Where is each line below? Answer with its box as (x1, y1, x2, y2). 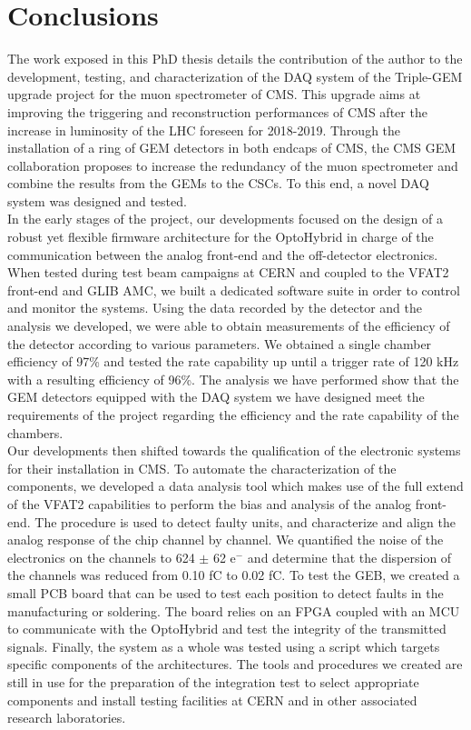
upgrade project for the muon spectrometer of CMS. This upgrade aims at (7, 85, 421, 104)
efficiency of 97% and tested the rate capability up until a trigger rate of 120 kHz (7, 352, 459, 371)
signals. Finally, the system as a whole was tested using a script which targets (7, 636, 440, 655)
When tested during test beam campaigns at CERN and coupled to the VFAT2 (7, 263, 449, 282)
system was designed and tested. (7, 191, 187, 210)
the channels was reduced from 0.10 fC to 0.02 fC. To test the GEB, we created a (7, 565, 460, 585)
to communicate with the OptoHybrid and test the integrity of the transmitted (7, 619, 446, 638)
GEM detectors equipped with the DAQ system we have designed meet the (7, 387, 425, 406)
